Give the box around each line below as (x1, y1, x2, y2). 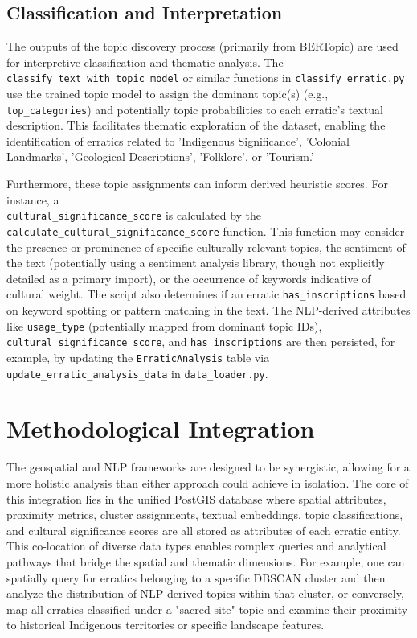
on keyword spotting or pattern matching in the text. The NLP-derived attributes (6, 302, 411, 319)
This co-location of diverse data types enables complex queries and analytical (6, 537, 386, 554)
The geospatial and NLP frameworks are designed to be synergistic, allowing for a (6, 459, 410, 475)
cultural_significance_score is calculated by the (6, 207, 262, 224)
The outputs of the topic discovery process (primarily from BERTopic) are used (6, 38, 399, 55)
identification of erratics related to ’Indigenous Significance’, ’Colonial (6, 132, 350, 149)
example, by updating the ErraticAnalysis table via (6, 348, 270, 365)
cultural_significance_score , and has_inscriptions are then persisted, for (6, 333, 395, 350)
